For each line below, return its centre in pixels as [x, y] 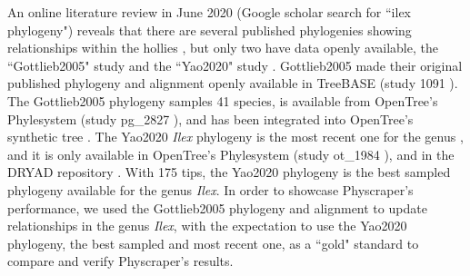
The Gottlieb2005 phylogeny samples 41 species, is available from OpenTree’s [223, 100]
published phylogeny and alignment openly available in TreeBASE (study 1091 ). [233, 83]
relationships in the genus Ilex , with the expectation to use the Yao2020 [207, 226]
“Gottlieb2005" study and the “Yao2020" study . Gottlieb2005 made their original [235, 65]
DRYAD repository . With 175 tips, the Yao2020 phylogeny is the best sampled [229, 172]
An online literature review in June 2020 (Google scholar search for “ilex [210, 12]
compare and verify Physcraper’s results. [120, 261]
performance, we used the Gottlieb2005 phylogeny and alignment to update [217, 207]
